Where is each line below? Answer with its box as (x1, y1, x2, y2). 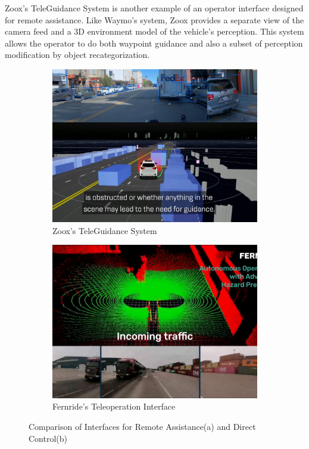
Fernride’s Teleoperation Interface (52, 400, 176, 413)
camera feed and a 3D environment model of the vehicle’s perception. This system (5, 25, 304, 38)
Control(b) (29, 432, 68, 444)
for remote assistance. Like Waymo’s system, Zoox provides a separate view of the (5, 13, 304, 26)
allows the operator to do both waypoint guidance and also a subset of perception (5, 36, 303, 49)
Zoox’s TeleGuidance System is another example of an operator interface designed (5, 2, 304, 14)
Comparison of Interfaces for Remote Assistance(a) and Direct (29, 420, 256, 432)
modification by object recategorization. (5, 48, 150, 61)
